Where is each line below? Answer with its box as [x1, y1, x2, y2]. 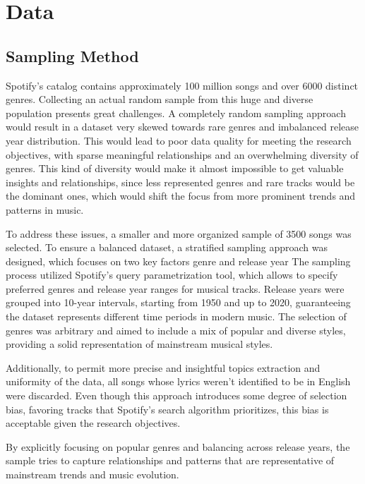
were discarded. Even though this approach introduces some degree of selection [6, 388, 347, 403]
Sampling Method [6, 44, 139, 66]
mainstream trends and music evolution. [6, 467, 179, 482]
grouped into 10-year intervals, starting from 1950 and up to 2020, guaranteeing [6, 295, 351, 310]
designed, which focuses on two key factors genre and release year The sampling [6, 253, 351, 268]
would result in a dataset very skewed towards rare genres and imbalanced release [6, 119, 359, 134]
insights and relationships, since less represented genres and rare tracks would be [6, 174, 355, 189]
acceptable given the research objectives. [6, 416, 181, 430]
